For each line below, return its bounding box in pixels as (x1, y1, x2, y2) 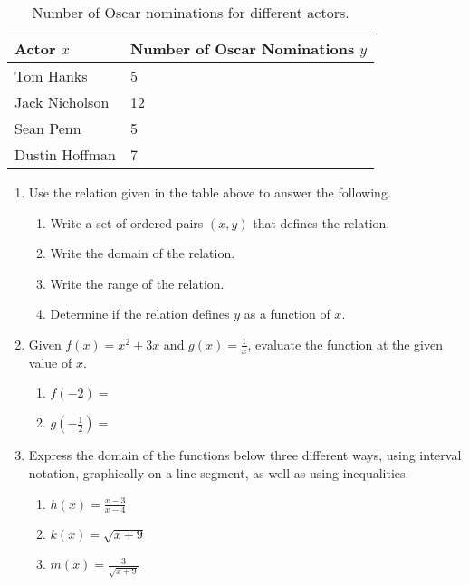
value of (28, 352, 72, 371)
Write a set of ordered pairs (50, 213, 204, 232)
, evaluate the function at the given (247, 334, 443, 353)
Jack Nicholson (14, 91, 110, 112)
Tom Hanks (14, 65, 88, 86)
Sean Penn (14, 118, 81, 139)
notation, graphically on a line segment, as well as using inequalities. (28, 463, 409, 482)
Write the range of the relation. (50, 273, 225, 292)
